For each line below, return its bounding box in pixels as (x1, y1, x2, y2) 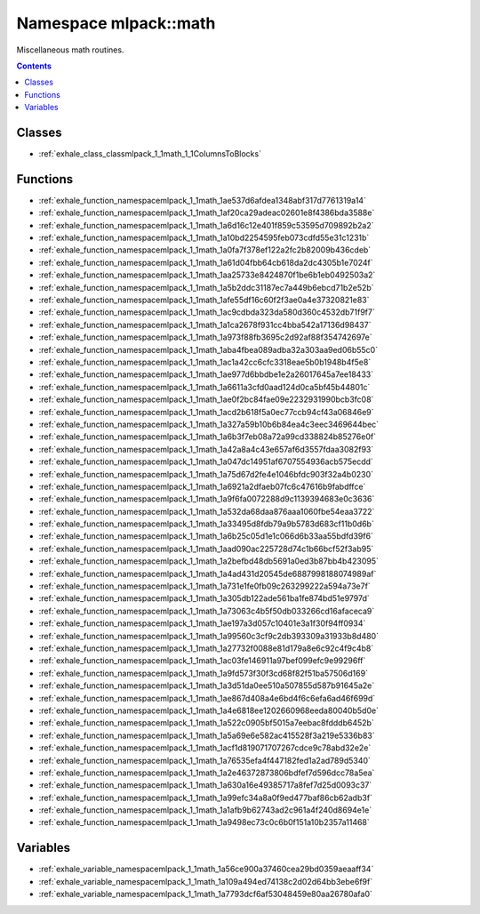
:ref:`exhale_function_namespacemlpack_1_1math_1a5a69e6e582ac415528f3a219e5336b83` (38, 730, 375, 741)
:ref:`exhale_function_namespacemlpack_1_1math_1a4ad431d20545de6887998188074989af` (38, 568, 377, 579)
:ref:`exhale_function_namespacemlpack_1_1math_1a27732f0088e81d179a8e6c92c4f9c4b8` (38, 643, 374, 653)
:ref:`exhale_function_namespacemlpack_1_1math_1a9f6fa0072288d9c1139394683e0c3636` (38, 493, 375, 504)
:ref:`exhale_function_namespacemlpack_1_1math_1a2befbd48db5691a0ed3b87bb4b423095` (38, 556, 380, 566)
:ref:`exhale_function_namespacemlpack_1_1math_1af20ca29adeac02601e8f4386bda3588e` (38, 207, 375, 218)
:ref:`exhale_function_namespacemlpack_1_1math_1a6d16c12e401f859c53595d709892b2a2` (38, 220, 374, 230)
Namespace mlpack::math (16, 13, 216, 33)
